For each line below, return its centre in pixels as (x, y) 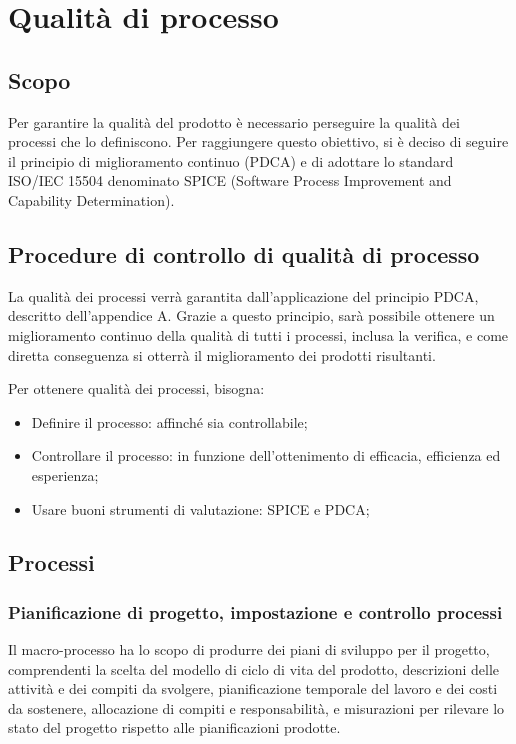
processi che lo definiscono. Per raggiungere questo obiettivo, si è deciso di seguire (258, 141)
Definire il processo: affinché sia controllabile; (169, 421)
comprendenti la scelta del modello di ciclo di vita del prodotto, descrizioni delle (254, 668)
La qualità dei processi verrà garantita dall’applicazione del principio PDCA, (243, 295)
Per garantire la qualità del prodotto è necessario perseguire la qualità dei (234, 121)
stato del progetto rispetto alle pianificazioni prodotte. (174, 727)
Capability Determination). (91, 199)
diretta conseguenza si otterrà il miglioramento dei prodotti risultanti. (222, 354)
